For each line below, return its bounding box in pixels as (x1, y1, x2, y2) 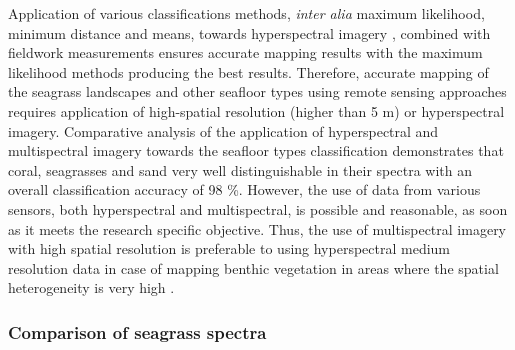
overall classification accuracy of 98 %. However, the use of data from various (8, 179, 481, 200)
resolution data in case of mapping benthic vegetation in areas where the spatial (8, 257, 499, 278)
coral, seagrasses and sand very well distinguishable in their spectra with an (8, 159, 472, 180)
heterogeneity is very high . (8, 277, 175, 298)
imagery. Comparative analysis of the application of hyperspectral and (8, 120, 439, 141)
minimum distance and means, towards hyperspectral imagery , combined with (8, 22, 491, 43)
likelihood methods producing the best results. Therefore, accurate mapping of (8, 61, 489, 82)
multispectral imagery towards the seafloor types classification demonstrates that (8, 140, 504, 161)
